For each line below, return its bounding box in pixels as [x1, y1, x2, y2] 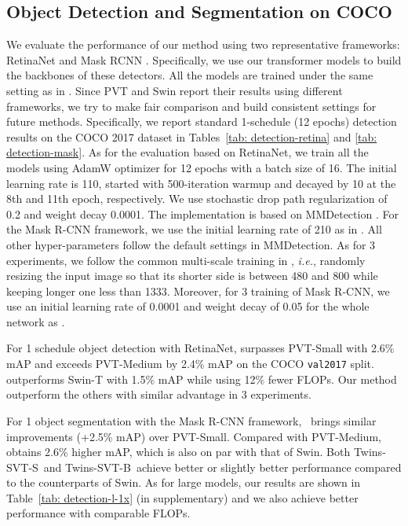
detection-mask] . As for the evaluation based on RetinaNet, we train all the [6, 144, 369, 160]
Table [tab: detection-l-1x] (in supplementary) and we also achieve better [6, 489, 359, 506]
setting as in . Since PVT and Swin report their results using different [6, 82, 343, 98]
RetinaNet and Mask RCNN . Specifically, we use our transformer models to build [6, 51, 402, 68]
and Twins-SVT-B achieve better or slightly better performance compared [43, 458, 402, 475]
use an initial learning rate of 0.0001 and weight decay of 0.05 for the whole [6, 298, 370, 314]
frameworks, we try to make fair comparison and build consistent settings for [6, 97, 377, 114]
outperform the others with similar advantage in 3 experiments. [6, 386, 311, 403]
